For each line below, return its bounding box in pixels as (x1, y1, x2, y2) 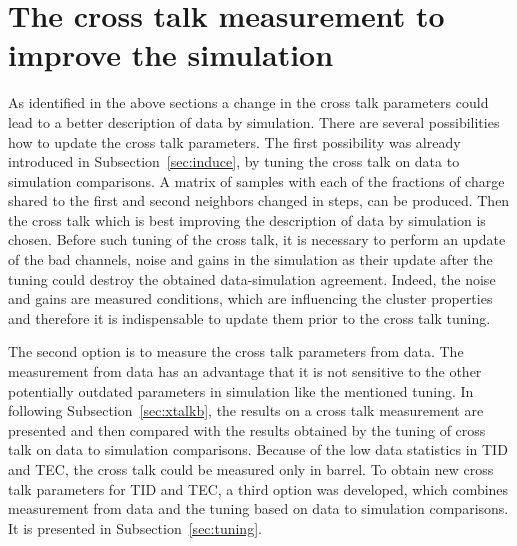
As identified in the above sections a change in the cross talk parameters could (8, 92, 489, 113)
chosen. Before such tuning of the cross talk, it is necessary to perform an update (8, 229, 506, 250)
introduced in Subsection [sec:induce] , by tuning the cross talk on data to (8, 151, 460, 172)
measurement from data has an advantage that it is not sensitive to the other (8, 361, 482, 382)
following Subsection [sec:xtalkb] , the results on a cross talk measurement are (8, 400, 484, 421)
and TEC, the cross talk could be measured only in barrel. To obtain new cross (8, 459, 494, 479)
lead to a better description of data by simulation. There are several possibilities (8, 111, 500, 132)
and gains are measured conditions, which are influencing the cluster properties (8, 288, 493, 309)
